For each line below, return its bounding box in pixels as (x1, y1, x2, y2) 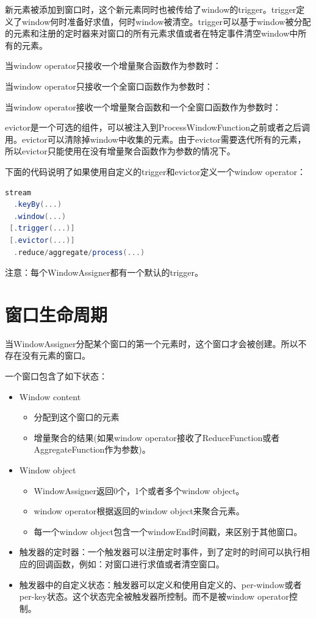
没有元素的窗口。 (21, 349, 90, 362)
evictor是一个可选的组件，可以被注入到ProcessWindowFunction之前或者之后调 (5, 121, 310, 134)
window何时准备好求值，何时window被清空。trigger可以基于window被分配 (21, 15, 311, 27)
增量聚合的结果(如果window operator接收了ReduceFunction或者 (34, 431, 280, 444)
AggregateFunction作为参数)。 (34, 443, 151, 456)
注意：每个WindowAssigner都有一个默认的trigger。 (5, 266, 204, 279)
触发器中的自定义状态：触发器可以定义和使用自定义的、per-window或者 (19, 578, 302, 591)
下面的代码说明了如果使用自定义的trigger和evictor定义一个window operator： (5, 165, 306, 178)
